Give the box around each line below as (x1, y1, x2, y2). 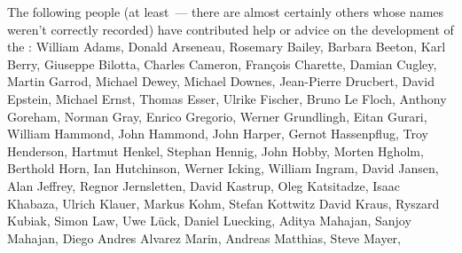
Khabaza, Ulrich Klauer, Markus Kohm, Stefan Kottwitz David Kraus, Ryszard (7, 194, 440, 212)
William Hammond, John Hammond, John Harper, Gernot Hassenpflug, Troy (7, 124, 428, 143)
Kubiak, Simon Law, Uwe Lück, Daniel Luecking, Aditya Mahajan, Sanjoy (7, 211, 411, 230)
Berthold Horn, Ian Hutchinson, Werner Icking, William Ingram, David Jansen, (7, 159, 439, 178)
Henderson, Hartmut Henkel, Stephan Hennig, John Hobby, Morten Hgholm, (7, 141, 424, 160)
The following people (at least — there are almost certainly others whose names (7, 3, 444, 20)
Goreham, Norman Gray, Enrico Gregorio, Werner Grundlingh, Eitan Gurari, (7, 107, 427, 125)
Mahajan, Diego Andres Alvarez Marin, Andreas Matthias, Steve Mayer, (7, 228, 401, 247)
